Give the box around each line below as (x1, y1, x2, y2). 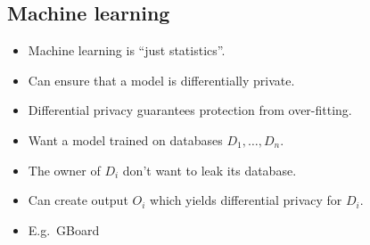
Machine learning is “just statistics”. (28, 41, 226, 60)
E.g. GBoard (28, 220, 100, 239)
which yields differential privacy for (150, 191, 342, 209)
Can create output (28, 191, 128, 209)
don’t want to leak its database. (122, 160, 297, 179)
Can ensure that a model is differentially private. (28, 70, 295, 89)
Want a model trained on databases (28, 130, 223, 149)
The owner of (28, 160, 101, 179)
